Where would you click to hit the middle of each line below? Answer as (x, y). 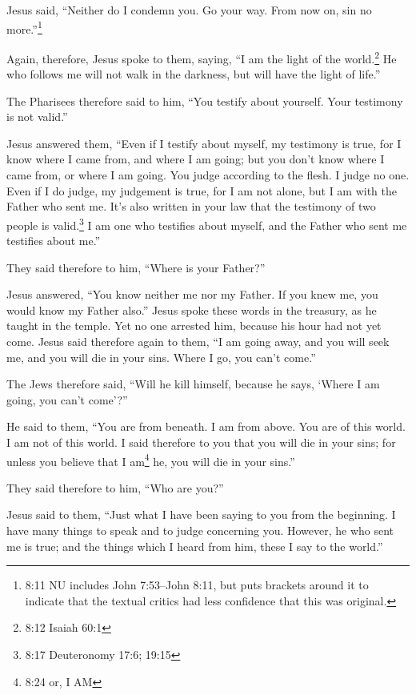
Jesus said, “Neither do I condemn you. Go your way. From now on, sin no (189, 10)
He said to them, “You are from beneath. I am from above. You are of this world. (206, 426)
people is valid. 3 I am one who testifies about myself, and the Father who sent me (207, 223)
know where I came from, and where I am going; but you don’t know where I (196, 159)
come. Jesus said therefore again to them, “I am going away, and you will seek (198, 341)
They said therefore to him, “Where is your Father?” (136, 267)
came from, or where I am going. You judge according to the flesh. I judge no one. (208, 175)
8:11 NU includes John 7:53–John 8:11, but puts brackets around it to (197, 585)
